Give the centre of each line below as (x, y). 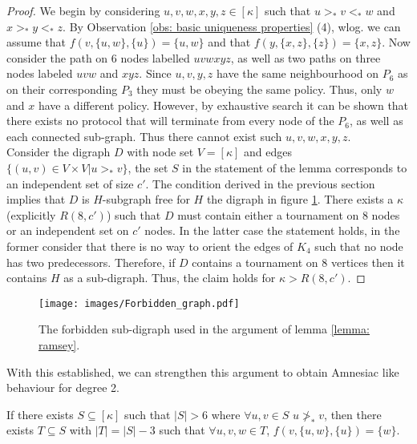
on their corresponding (62, 89)
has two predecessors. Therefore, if (91, 262)
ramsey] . (59, 344)
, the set (148, 167)
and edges (268, 152)
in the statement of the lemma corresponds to (295, 167)
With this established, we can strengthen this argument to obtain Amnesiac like (203, 371)
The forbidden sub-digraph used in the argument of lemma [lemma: (204, 329)
